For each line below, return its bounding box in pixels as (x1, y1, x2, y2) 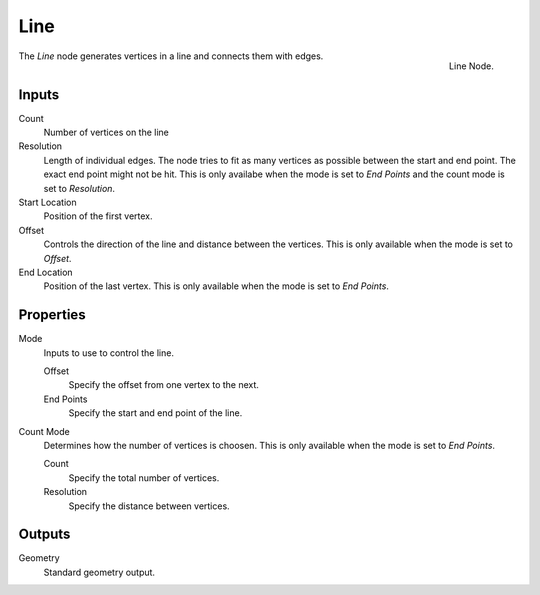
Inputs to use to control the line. (43, 346, 175, 359)
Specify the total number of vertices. (68, 471, 220, 484)
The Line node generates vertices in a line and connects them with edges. (18, 50, 324, 62)
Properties (18, 306, 86, 324)
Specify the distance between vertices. (68, 500, 230, 512)
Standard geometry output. (43, 566, 155, 578)
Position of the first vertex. (43, 210, 154, 222)
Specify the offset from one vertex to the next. (68, 379, 260, 391)
